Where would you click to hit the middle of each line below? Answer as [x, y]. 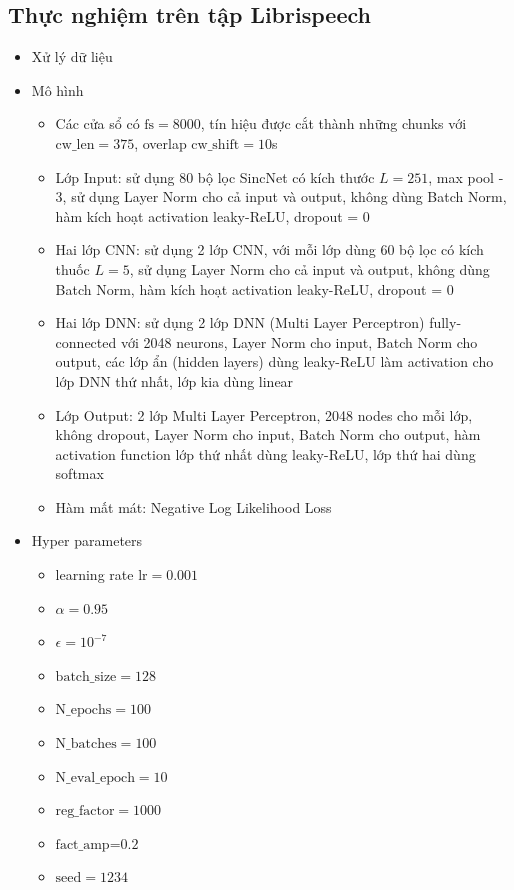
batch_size [86, 676]
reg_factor [85, 811]
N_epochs [83, 710]
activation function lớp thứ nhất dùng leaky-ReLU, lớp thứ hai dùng [265, 453]
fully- [445, 322]
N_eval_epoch [95, 777]
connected [86, 341]
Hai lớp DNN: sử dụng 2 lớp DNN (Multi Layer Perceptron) [240, 322]
